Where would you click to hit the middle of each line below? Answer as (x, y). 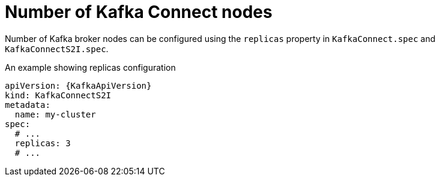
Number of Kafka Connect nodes (139, 12)
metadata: (28, 105)
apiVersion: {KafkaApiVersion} (78, 85)
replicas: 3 (43, 143)
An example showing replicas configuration (90, 67)
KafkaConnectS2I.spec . (57, 49)
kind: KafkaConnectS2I (58, 95)
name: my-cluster (55, 114)
